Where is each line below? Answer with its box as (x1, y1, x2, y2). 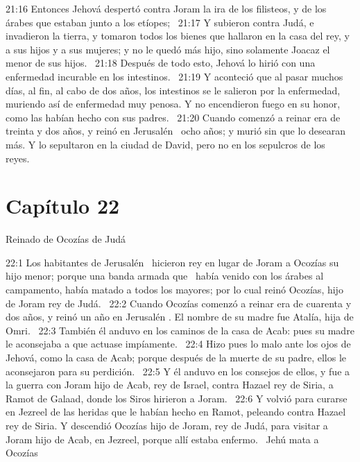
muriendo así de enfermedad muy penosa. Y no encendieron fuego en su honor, (6, 96, 341, 111)
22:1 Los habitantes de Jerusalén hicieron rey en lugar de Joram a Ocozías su (6, 255, 339, 269)
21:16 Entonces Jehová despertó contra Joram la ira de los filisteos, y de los (6, 1, 327, 15)
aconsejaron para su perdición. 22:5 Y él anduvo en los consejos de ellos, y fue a (6, 363, 350, 378)
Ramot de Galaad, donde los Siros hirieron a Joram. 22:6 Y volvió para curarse (6, 391, 348, 405)
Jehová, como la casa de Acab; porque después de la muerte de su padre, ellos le (6, 350, 347, 364)
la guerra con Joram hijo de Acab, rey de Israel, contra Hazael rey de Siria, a (6, 377, 334, 392)
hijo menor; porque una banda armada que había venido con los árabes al (6, 268, 324, 283)
